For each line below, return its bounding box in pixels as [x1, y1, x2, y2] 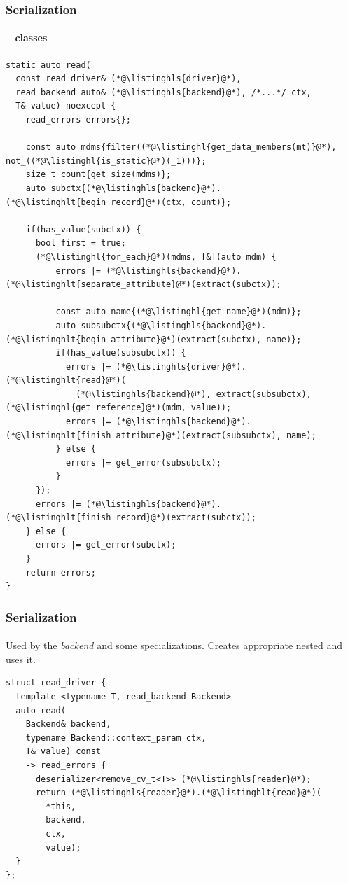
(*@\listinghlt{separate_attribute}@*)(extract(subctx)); [6, 279, 281, 290]
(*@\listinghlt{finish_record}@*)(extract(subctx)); [6, 513, 256, 523]
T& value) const [25, 746, 102, 757]
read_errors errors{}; [25, 115, 131, 125]
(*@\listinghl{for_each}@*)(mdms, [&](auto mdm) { [35, 251, 277, 262]
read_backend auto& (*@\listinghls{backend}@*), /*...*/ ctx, [15, 87, 312, 97]
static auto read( [6, 60, 91, 70]
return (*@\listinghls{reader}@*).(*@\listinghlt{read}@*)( [35, 788, 322, 798]
